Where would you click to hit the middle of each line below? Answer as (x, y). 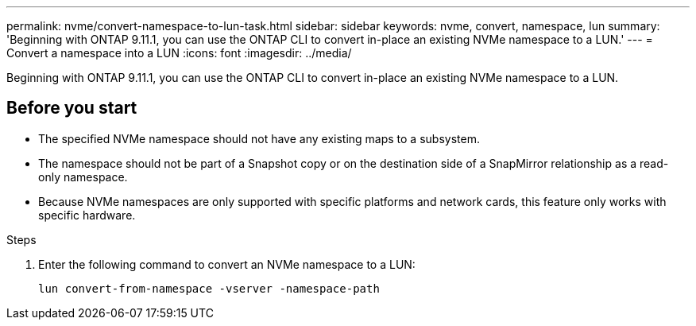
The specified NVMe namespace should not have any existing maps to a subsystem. (259, 138)
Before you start (72, 108)
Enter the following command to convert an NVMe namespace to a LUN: (227, 264)
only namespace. (83, 177)
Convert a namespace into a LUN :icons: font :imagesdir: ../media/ (179, 53)
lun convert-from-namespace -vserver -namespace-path (209, 288)
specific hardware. (87, 215)
